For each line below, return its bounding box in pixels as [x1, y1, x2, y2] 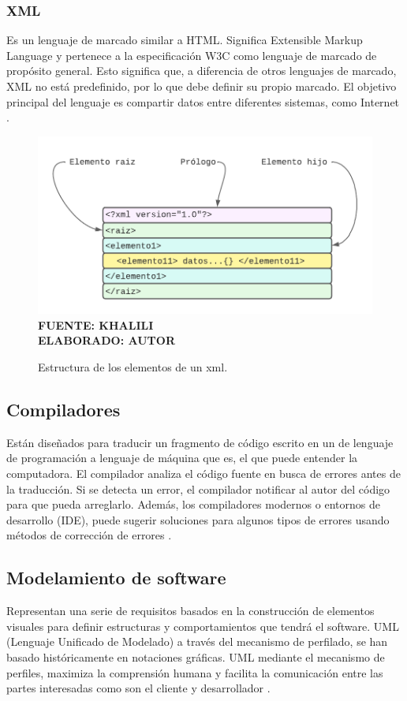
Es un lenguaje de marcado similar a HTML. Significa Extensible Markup [6, 32, 363, 48]
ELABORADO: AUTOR [38, 332, 175, 349]
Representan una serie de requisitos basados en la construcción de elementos [6, 602, 375, 619]
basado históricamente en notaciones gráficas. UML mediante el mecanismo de [6, 649, 385, 666]
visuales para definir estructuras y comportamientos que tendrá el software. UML [6, 617, 399, 634]
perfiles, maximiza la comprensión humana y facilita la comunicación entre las [6, 664, 383, 680]
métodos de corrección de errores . [6, 527, 172, 543]
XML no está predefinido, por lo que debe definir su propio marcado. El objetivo [6, 78, 397, 94]
